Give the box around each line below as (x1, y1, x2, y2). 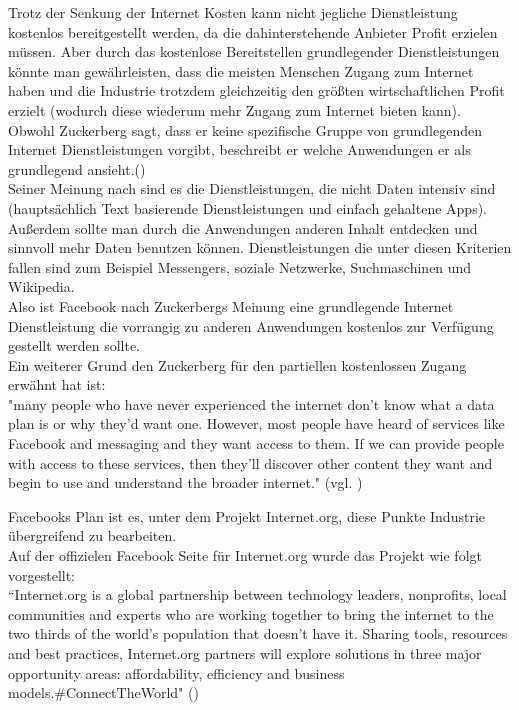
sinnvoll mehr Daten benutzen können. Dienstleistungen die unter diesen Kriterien (8, 237, 512, 258)
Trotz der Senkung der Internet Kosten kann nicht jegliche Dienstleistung (8, 2, 458, 22)
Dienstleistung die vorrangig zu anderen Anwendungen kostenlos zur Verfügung (8, 315, 494, 336)
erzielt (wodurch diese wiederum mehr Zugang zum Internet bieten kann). (8, 99, 461, 120)
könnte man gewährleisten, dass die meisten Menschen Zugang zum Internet (8, 60, 474, 81)
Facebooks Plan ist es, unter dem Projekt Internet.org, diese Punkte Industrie (8, 505, 485, 526)
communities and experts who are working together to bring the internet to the (8, 603, 494, 624)
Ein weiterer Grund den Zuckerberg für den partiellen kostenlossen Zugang (8, 354, 467, 375)
